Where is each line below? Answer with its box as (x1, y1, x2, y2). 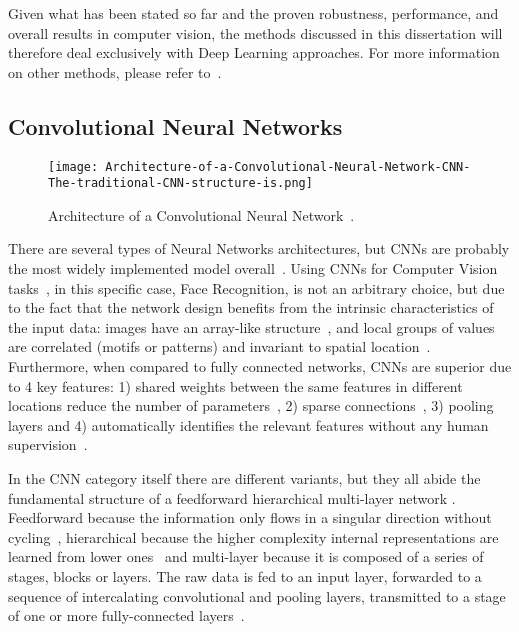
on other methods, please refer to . (8, 61, 222, 82)
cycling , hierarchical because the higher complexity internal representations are (8, 526, 499, 547)
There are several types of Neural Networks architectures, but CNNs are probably (8, 238, 510, 259)
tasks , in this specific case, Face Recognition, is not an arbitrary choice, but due (8, 277, 505, 298)
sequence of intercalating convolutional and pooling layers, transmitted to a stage (8, 585, 506, 606)
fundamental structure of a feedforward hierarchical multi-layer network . (8, 487, 456, 508)
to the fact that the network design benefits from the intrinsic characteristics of (8, 297, 494, 318)
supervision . (8, 434, 88, 455)
